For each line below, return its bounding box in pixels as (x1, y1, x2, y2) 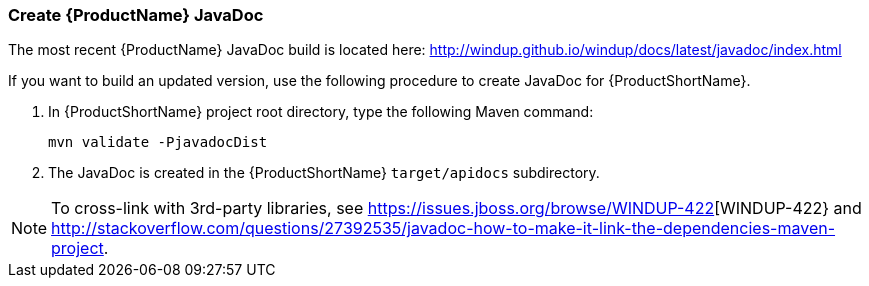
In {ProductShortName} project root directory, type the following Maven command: (48, 103, 594, 121)
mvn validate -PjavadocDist (48, 134, 268, 151)
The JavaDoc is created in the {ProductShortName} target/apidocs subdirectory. (48, 164, 600, 182)
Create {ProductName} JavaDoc (8, 5, 264, 25)
